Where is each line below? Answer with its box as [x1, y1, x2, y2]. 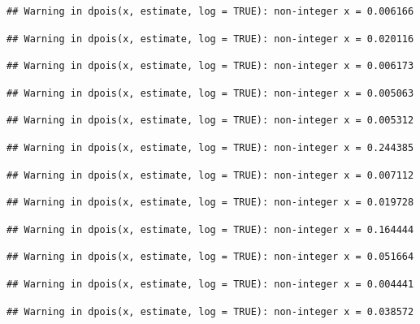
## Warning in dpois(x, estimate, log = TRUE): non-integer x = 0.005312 [6, 114, 414, 127]
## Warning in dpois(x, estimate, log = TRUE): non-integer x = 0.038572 [6, 305, 414, 318]
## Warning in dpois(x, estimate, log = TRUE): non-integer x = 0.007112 [6, 169, 414, 181]
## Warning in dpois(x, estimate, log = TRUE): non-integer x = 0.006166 [6, 6, 414, 17]
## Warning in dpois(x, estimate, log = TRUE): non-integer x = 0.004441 [6, 278, 414, 290]
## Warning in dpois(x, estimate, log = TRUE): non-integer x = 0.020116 [6, 32, 414, 45]
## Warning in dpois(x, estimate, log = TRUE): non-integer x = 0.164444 [6, 223, 414, 235]
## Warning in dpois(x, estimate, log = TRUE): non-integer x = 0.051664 [6, 251, 414, 263]
